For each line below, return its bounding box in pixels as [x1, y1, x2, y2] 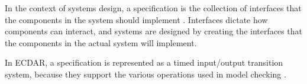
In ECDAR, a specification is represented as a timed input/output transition [5, 56, 283, 69]
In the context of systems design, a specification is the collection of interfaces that [5, 2, 302, 14]
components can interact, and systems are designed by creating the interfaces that [5, 25, 303, 37]
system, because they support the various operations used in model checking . [5, 67, 286, 80]
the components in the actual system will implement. [5, 36, 197, 49]
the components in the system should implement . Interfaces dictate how [5, 13, 268, 25]
